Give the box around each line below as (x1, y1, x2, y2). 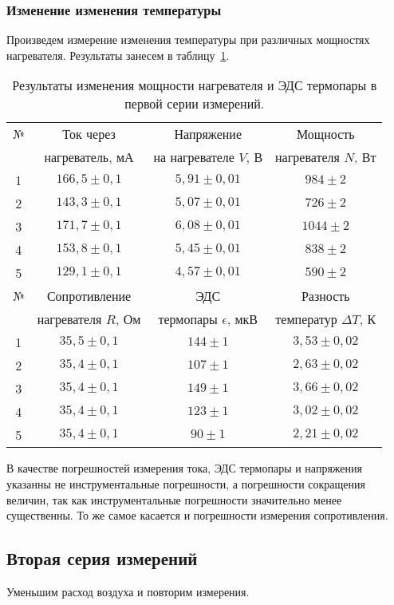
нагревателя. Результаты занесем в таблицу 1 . (6, 46, 230, 63)
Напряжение (174, 125, 242, 144)
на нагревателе (153, 148, 234, 167)
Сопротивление (46, 287, 132, 306)
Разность (301, 287, 350, 306)
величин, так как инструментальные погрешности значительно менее (6, 491, 342, 508)
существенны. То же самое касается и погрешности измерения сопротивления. (6, 507, 388, 524)
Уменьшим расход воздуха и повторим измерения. (6, 583, 250, 599)
